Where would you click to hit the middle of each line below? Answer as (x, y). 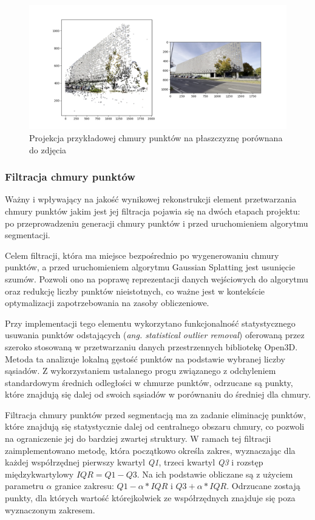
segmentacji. (28, 235)
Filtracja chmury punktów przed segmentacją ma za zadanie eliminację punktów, (155, 414)
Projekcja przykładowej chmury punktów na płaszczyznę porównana (156, 137)
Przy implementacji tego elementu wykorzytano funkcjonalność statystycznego (150, 323)
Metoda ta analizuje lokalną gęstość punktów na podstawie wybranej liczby (145, 358)
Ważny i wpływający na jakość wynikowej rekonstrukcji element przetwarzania (151, 199)
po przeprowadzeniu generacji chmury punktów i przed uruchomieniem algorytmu (157, 223)
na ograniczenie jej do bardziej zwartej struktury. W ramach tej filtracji (138, 438)
